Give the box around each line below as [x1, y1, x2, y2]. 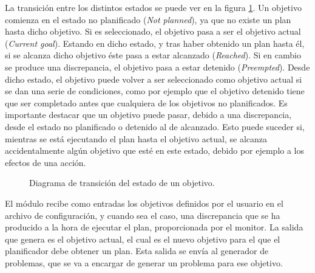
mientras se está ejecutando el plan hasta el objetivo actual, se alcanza [5, 132, 268, 145]
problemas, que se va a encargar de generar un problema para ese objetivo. [5, 256, 283, 269]
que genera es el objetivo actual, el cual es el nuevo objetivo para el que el [5, 232, 280, 245]
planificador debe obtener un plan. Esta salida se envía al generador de [5, 244, 269, 257]
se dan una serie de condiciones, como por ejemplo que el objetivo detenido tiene [5, 85, 305, 97]
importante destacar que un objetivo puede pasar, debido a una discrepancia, [5, 108, 292, 121]
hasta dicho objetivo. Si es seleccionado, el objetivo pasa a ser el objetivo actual [5, 25, 301, 38]
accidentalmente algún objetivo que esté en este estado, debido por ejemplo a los [5, 144, 305, 157]
